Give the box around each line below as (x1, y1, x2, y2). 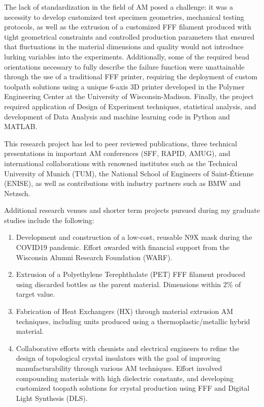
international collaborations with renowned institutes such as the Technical (4, 158, 238, 168)
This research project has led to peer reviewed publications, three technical (4, 138, 238, 148)
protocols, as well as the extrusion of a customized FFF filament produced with (4, 21, 251, 32)
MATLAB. (4, 121, 38, 132)
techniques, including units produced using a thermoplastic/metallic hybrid (16, 316, 250, 326)
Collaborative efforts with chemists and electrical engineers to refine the (16, 342, 240, 353)
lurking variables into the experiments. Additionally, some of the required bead (4, 51, 250, 61)
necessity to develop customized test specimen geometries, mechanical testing (4, 11, 244, 22)
